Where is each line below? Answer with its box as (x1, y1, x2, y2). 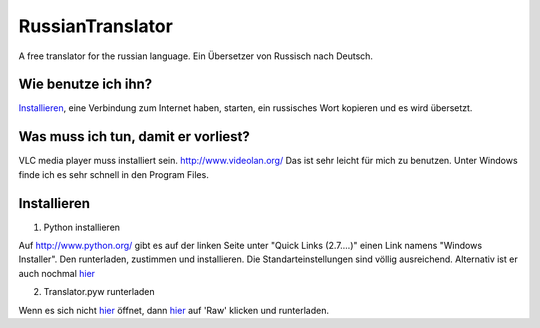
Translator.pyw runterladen (43, 286, 155, 298)
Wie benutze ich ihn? (18, 76, 153, 93)
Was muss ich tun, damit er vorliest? (18, 128, 250, 145)
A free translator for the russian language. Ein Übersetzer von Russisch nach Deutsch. (18, 50, 374, 62)
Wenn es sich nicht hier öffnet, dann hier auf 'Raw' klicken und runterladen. (18, 304, 330, 316)
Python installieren (43, 221, 120, 233)
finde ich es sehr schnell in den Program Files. (18, 168, 209, 180)
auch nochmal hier (18, 267, 95, 279)
